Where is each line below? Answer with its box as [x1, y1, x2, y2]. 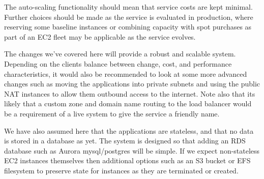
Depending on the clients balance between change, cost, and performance [4, 58, 232, 69]
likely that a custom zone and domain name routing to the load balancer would [4, 98, 252, 109]
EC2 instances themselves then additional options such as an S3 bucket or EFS [4, 155, 251, 166]
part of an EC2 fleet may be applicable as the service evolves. [4, 31, 196, 42]
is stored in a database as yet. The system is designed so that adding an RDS [4, 135, 246, 146]
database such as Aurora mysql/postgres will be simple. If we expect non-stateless [4, 145, 260, 156]
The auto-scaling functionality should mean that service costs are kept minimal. [4, 2, 253, 12]
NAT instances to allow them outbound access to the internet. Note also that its [4, 88, 255, 99]
